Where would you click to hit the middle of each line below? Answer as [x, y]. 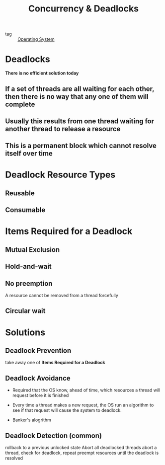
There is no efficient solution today [42, 73]
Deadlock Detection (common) [53, 435]
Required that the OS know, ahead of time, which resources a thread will [86, 390]
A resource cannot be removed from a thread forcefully [62, 296]
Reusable [20, 193]
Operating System [36, 39]
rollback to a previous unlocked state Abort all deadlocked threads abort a [81, 448]
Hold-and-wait [29, 267]
